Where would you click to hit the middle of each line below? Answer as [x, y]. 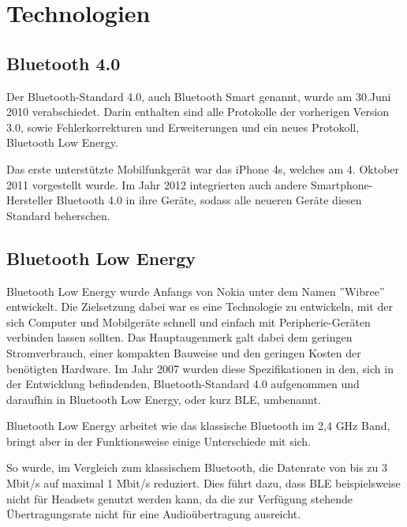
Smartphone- [342, 184]
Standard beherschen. [58, 215]
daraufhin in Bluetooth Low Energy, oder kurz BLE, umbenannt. [164, 399]
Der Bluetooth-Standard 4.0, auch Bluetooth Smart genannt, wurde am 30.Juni [199, 96]
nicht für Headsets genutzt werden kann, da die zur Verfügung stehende [180, 498]
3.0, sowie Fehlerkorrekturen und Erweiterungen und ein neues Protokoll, [183, 127]
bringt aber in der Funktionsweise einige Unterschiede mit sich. [159, 441]
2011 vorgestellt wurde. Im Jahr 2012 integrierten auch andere [157, 184]
